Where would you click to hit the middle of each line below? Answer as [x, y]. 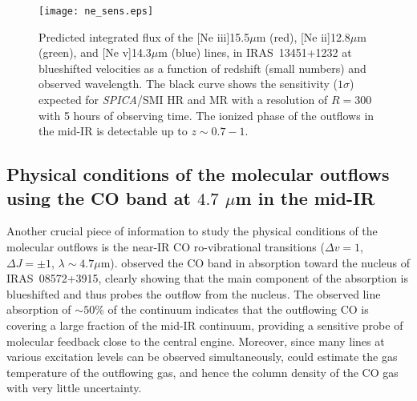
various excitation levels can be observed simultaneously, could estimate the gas [202, 357]
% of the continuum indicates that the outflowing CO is [232, 309]
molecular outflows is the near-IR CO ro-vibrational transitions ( [166, 247]
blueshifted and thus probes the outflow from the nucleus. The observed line [194, 293]
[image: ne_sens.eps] [96, 11]
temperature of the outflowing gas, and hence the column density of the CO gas [202, 372]
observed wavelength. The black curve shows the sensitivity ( [188, 84]
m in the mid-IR [305, 197]
